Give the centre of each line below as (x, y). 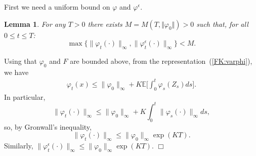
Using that (21, 61)
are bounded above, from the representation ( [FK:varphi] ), (161, 61)
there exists (105, 24)
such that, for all (222, 24)
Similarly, (19, 145)
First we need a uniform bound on (57, 7)
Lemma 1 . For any (35, 24)
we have (16, 72)
